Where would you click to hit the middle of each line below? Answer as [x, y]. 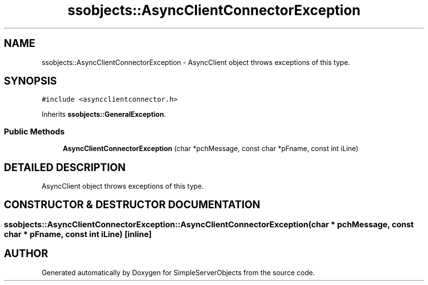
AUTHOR [26, 254]
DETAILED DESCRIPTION [65, 167]
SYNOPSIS [31, 81]
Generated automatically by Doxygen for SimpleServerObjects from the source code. [178, 272]
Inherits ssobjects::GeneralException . [104, 114]
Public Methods [34, 131]
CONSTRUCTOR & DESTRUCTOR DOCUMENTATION [132, 205]
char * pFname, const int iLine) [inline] [78, 234]
